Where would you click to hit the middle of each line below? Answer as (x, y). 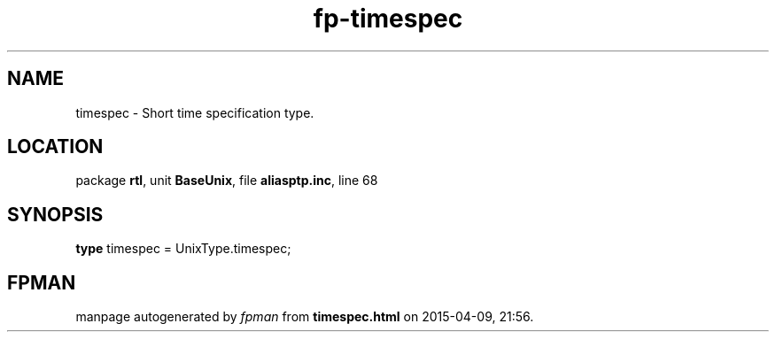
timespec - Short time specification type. (195, 112)
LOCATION (55, 147)
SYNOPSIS (55, 214)
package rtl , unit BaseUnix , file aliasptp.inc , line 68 (227, 181)
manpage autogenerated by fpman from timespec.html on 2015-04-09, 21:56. (305, 317)
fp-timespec (388, 19)
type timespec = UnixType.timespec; (183, 249)
